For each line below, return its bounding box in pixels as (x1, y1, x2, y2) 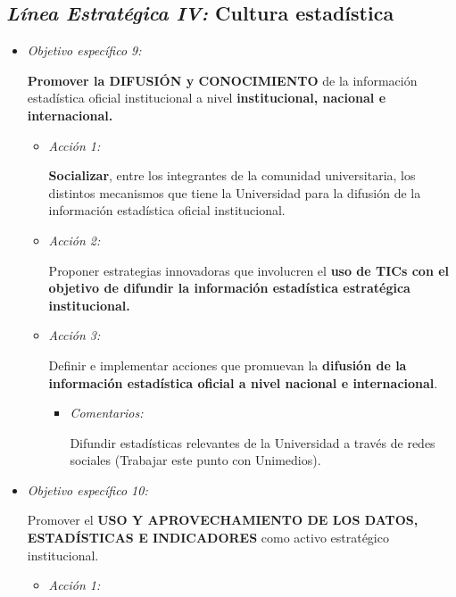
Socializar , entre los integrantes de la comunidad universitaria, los (48, 166, 416, 185)
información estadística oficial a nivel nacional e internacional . (48, 373, 438, 392)
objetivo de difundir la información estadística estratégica (48, 278, 410, 297)
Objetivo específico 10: (27, 480, 148, 499)
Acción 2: (48, 230, 101, 249)
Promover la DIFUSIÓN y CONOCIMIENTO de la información (27, 70, 418, 89)
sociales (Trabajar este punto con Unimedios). (70, 451, 321, 469)
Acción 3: (48, 326, 101, 344)
